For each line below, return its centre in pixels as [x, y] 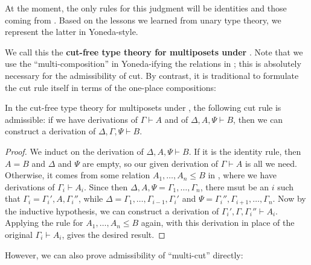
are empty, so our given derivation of [150, 163]
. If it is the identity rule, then [245, 151]
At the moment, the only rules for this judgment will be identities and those [146, 8]
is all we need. [271, 163]
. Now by [289, 198]
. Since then [106, 186]
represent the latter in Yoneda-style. [72, 32]
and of [176, 119]
